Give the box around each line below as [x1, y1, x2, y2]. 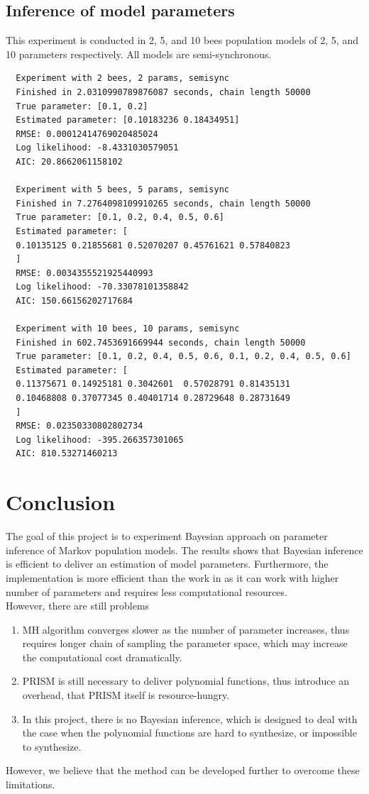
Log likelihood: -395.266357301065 [16, 434, 184, 445]
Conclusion [6, 487, 116, 517]
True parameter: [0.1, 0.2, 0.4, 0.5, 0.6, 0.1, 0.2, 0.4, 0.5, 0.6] [16, 351, 351, 362]
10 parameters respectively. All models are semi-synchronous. [6, 46, 272, 61]
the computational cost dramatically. [22, 649, 182, 664]
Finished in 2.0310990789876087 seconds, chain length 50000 [16, 87, 311, 97]
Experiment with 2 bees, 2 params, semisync [16, 73, 229, 84]
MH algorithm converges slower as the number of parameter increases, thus [22, 622, 350, 636]
